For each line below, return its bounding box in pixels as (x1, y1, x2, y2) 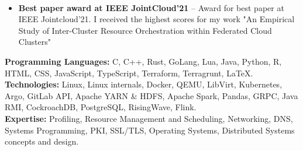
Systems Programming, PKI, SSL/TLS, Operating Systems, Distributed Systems (5, 124, 295, 136)
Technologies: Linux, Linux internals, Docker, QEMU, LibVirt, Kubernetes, (5, 78, 283, 90)
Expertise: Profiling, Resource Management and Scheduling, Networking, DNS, (5, 112, 293, 124)
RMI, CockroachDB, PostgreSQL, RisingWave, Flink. (5, 101, 197, 113)
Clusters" (18, 36, 51, 48)
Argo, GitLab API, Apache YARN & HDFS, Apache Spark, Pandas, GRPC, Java (5, 89, 298, 101)
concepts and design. (5, 135, 79, 148)
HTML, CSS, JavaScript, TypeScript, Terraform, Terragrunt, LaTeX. (5, 66, 253, 79)
